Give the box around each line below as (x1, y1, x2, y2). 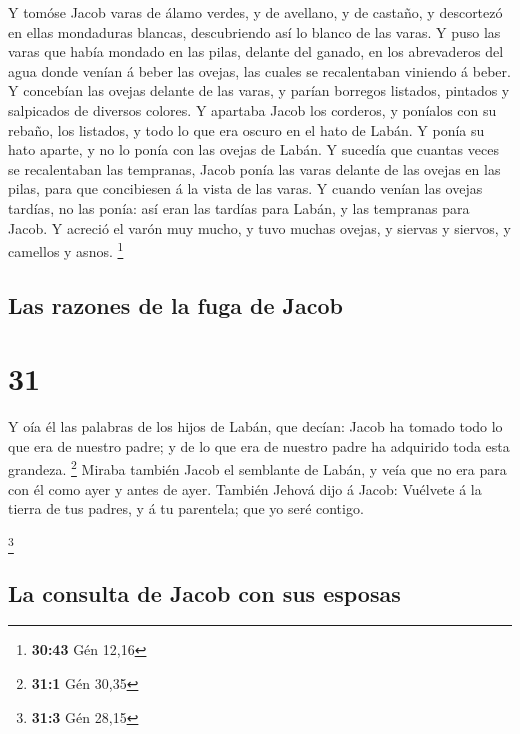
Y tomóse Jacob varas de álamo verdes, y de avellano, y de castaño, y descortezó (8, 2, 503, 22)
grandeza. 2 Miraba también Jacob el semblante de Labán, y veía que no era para (8, 456, 507, 480)
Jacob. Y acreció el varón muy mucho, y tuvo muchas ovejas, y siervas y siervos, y (8, 217, 511, 238)
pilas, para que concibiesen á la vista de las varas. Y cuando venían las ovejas (8, 178, 483, 199)
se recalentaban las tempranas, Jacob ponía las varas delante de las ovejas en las (8, 158, 501, 179)
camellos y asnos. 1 (8, 238, 124, 261)
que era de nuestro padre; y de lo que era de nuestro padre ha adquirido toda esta (8, 435, 510, 456)
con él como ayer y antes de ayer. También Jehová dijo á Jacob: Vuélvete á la (8, 478, 482, 499)
